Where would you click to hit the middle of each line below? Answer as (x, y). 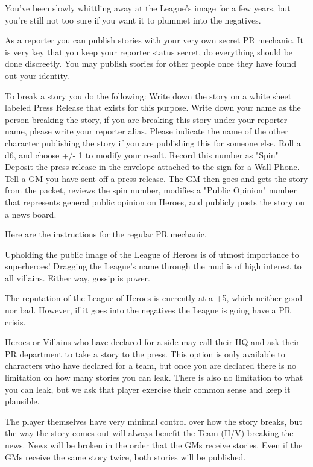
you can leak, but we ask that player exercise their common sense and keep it (148, 389)
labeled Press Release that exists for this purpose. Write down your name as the (153, 108)
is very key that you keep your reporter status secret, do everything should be (149, 52)
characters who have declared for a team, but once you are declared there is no (150, 365)
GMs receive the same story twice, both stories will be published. (125, 456)
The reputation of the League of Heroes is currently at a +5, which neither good (154, 298)
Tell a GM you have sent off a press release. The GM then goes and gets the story (156, 178)
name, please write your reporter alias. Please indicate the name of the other (147, 131)
